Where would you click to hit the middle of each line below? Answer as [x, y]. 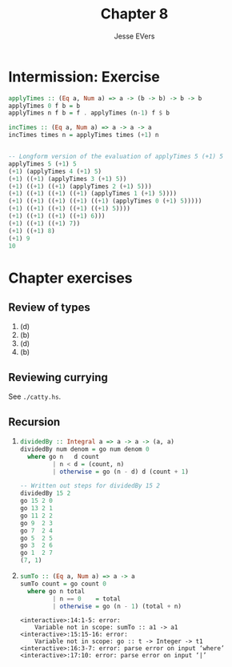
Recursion [34, 422]
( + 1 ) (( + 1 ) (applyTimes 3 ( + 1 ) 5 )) [68, 179]
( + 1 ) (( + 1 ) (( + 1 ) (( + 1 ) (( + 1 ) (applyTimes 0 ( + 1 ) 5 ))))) [105, 201]
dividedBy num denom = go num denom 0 [84, 449]
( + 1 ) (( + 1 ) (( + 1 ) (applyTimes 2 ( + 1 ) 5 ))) [80, 186]
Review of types [49, 308]
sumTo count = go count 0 [63, 584]
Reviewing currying [58, 377]
